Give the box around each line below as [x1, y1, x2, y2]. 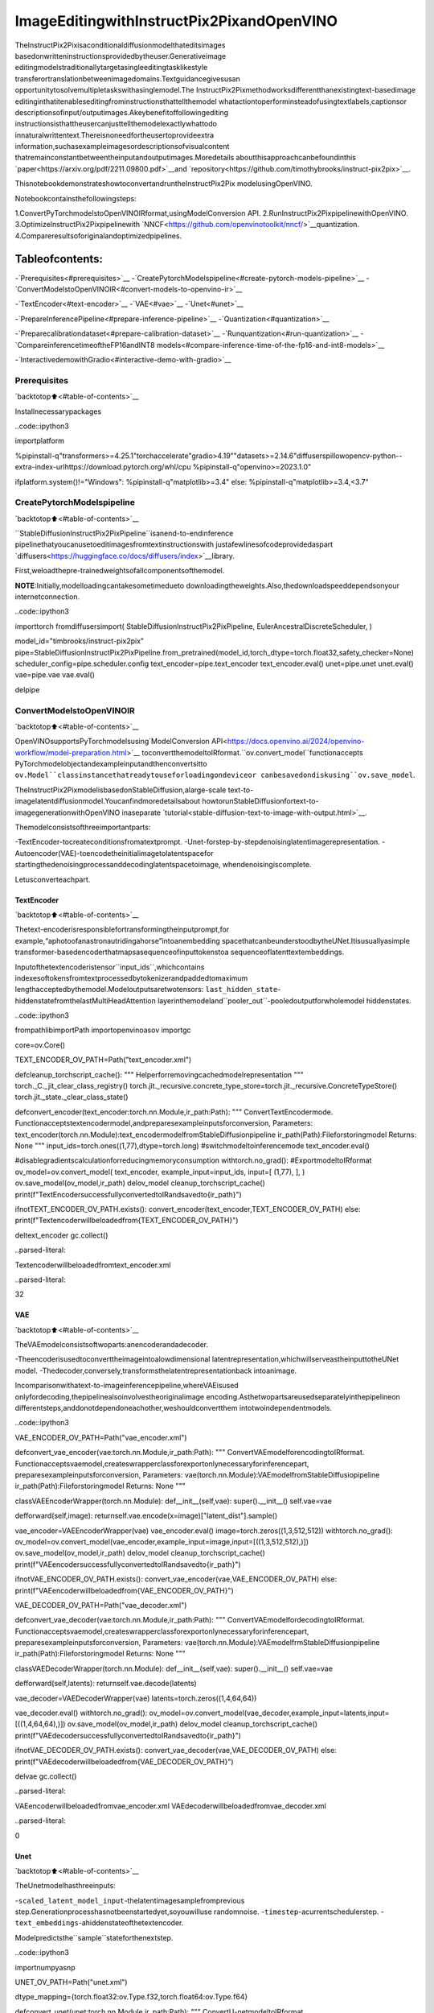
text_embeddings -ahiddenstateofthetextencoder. [14, 1918, 184, 1928]
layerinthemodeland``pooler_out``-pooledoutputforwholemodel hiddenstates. [157, 995, 411, 1006]
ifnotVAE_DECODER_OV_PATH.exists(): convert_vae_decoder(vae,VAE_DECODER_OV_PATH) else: [14, 1746, 337, 1755]
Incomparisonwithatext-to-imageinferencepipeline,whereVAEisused [14, 1381, 239, 1391]
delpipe [14, 684, 40, 694]
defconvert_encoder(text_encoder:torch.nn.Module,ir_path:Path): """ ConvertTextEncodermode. [14, 1107, 334, 1117]
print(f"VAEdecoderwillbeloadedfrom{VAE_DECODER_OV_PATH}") [14, 1756, 234, 1767]
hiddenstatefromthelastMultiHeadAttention [14, 995, 156, 1006]
